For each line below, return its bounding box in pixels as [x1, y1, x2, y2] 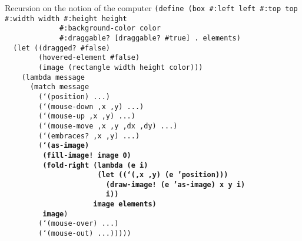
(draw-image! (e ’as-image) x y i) [105, 180, 245, 189]
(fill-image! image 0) [42, 151, 131, 159]
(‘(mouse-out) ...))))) [38, 229, 131, 238]
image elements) [93, 200, 157, 209]
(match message [29, 83, 89, 91]
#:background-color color [59, 24, 161, 33]
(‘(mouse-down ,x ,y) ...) [38, 102, 144, 111]
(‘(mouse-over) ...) [38, 219, 119, 228]
